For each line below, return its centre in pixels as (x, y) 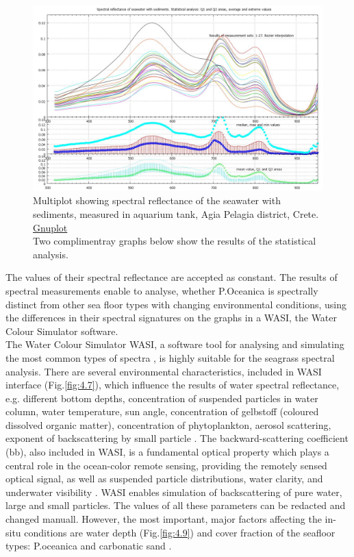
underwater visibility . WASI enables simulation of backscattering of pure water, (174, 492)
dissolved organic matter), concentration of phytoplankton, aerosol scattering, (168, 424)
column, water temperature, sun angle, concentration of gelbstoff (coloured (162, 411)
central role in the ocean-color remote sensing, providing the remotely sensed (166, 465)
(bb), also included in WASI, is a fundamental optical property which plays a (167, 452)
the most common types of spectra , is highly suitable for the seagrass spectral (170, 357)
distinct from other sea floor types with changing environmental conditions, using (176, 304)
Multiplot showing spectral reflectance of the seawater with (157, 200)
